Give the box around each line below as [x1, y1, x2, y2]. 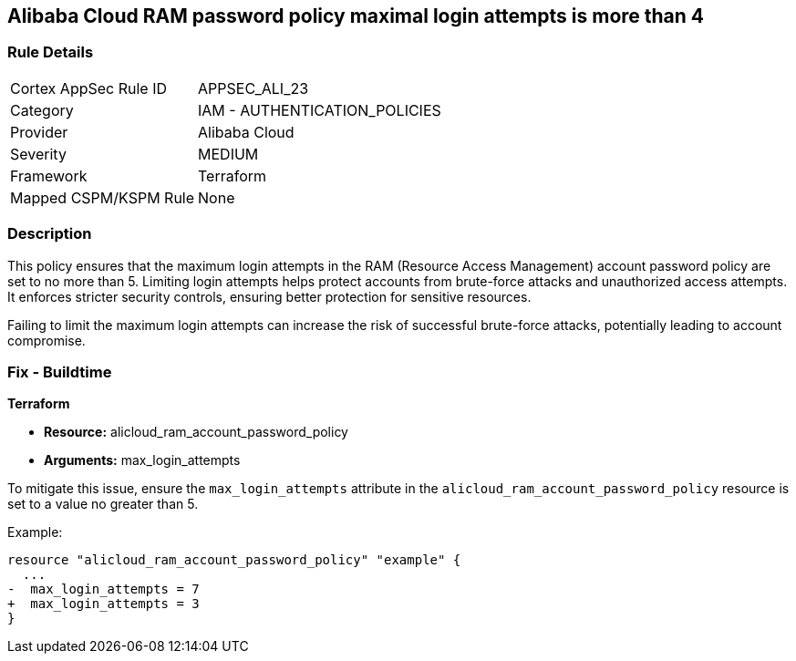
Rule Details [7, 43, 94, 62]
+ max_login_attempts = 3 [7, 596, 200, 612]
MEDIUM [198, 144, 259, 163]
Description [7, 224, 92, 243]
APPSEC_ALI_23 [198, 78, 309, 98]
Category [10, 100, 74, 119]
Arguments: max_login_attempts [44, 452, 241, 469]
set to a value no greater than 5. [7, 496, 199, 512]
